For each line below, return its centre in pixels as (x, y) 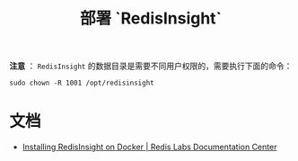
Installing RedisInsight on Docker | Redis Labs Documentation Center (149, 147)
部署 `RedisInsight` (151, 18)
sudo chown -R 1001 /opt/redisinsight (82, 83)
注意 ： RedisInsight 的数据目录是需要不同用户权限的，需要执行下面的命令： (151, 66)
